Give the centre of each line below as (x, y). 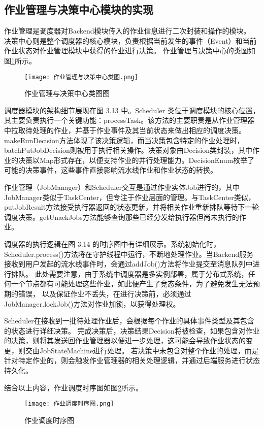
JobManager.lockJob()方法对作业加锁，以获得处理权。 (92, 303)
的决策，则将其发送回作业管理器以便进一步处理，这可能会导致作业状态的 (125, 340)
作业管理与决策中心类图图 (67, 93)
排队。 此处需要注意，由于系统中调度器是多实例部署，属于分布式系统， (129, 273)
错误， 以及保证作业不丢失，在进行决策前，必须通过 (105, 293)
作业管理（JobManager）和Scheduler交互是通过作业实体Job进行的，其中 (122, 187)
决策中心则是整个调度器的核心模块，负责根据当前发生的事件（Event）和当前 (130, 40)
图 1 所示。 (20, 60)
